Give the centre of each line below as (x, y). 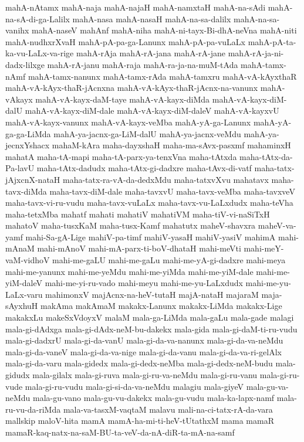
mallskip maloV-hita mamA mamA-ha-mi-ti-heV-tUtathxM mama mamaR (140, 421)
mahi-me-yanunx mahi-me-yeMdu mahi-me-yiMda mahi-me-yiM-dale (129, 271)
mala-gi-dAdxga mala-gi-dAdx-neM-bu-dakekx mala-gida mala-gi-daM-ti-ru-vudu (151, 329)
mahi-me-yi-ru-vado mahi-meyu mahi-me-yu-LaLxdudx (144, 283)
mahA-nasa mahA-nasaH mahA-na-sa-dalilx (152, 18)
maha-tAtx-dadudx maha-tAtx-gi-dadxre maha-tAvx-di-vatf (144, 168)
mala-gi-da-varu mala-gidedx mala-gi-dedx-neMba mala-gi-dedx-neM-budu (139, 363)
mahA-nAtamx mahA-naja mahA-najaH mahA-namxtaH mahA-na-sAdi (136, 7)
